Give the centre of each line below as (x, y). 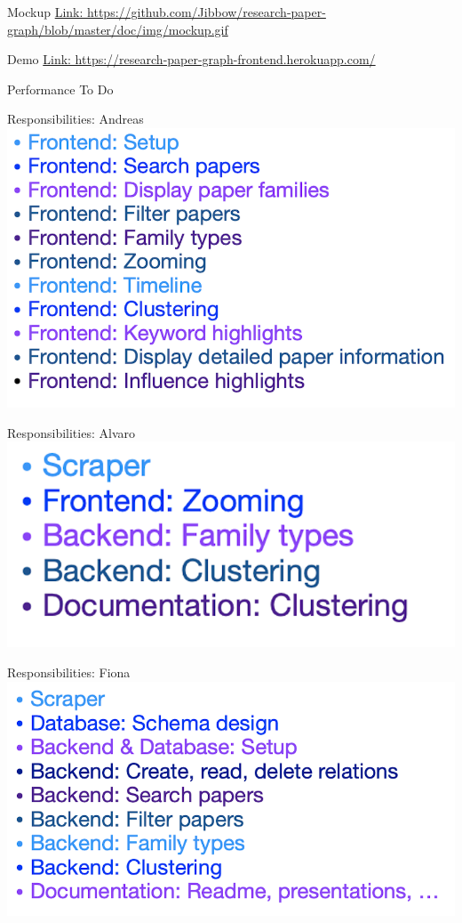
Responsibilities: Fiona (69, 672)
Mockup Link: (45, 12)
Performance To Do (60, 89)
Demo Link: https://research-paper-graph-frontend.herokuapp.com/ (191, 59)
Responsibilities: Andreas (76, 119)
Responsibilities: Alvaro (71, 432)
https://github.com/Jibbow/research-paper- (207, 12)
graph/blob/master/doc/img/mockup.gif (118, 29)
